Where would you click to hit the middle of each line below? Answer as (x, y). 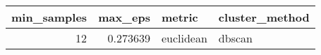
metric (180, 17)
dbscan (235, 38)
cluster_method (264, 17)
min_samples (49, 17)
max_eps (124, 17)
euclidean (184, 38)
